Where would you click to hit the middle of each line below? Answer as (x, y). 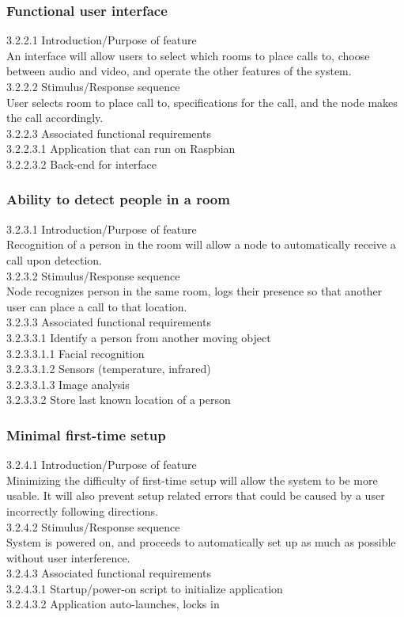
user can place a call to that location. (97, 306)
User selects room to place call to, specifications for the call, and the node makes (202, 102)
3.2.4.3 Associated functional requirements (109, 573)
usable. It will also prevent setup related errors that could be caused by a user (196, 495)
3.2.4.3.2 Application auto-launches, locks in (113, 604)
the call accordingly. (55, 118)
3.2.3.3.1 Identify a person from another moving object (139, 337)
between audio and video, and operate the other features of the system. (179, 71)
